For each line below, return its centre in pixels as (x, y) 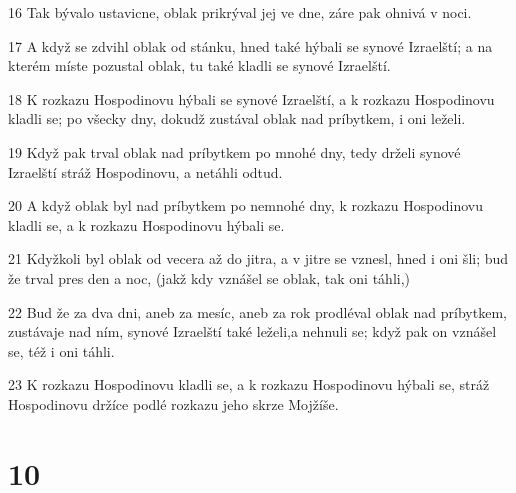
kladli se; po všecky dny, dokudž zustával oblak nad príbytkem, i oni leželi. (237, 118)
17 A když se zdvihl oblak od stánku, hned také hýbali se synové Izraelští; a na (250, 45)
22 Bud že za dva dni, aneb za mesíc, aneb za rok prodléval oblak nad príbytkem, (257, 311)
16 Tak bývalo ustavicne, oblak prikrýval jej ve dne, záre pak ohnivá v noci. (240, 12)
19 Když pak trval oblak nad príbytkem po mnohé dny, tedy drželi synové (234, 151)
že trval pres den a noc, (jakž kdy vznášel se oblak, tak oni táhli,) (209, 277)
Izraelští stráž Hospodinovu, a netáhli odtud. (145, 171)
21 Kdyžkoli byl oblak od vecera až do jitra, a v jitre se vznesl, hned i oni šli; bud (258, 258)
